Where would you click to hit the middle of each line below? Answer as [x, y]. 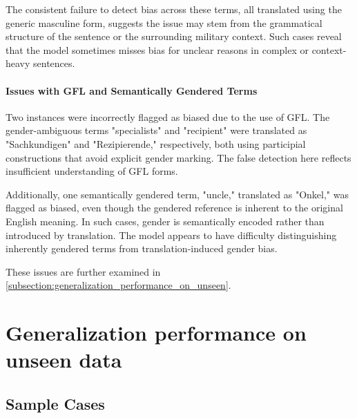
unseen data [64, 360]
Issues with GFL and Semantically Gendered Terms [132, 90]
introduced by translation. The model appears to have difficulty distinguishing [171, 235]
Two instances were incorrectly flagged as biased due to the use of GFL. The [168, 116]
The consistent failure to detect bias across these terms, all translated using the [174, 9]
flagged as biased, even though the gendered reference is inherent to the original [174, 208]
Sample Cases [55, 403]
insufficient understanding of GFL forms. [92, 171]
